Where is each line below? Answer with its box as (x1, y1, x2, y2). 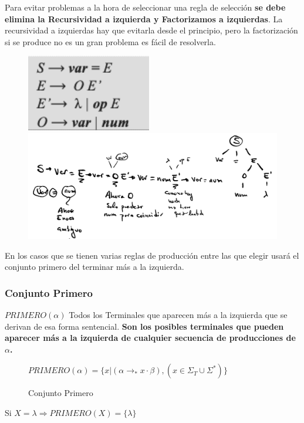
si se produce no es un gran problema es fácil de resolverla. (5, 35, 216, 48)
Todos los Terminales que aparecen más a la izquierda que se (69, 309, 288, 321)
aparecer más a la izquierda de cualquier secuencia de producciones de (5, 331, 296, 344)
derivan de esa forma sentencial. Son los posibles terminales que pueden (5, 320, 284, 332)
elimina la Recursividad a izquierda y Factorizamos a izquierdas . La (5, 12, 283, 25)
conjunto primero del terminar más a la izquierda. (5, 260, 184, 273)
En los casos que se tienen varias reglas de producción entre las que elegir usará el (5, 249, 299, 261)
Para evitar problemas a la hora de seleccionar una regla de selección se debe (5, 1, 286, 13)
